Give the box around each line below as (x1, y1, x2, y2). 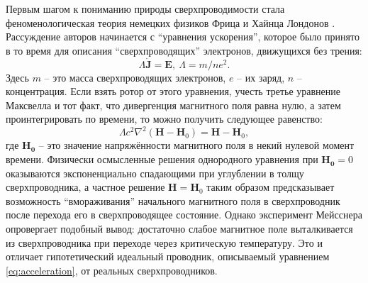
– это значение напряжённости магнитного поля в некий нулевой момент (38, 138, 355, 152)
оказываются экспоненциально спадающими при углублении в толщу (6, 165, 304, 180)
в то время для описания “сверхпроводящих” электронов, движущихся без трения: (6, 43, 362, 57)
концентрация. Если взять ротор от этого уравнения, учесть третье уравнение (6, 84, 341, 99)
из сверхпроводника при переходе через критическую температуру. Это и (6, 235, 323, 250)
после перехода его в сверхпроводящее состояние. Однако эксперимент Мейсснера (6, 207, 362, 222)
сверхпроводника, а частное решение (6, 179, 165, 194)
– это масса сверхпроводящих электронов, (44, 70, 226, 84)
